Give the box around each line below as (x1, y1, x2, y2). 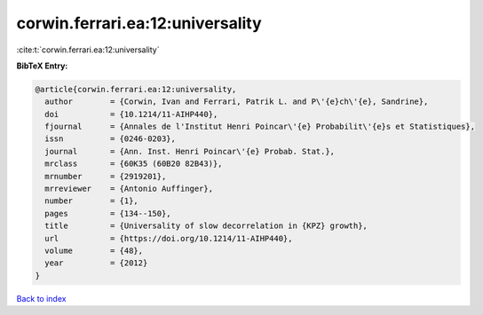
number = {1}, (44, 196, 139, 206)
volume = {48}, (44, 246, 144, 256)
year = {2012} (44, 258, 148, 268)
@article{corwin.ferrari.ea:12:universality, (35, 84, 237, 94)
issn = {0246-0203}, (44, 134, 177, 144)
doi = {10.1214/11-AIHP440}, (44, 109, 218, 119)
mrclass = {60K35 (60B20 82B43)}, (44, 159, 223, 169)
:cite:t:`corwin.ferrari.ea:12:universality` (16, 44, 160, 55)
